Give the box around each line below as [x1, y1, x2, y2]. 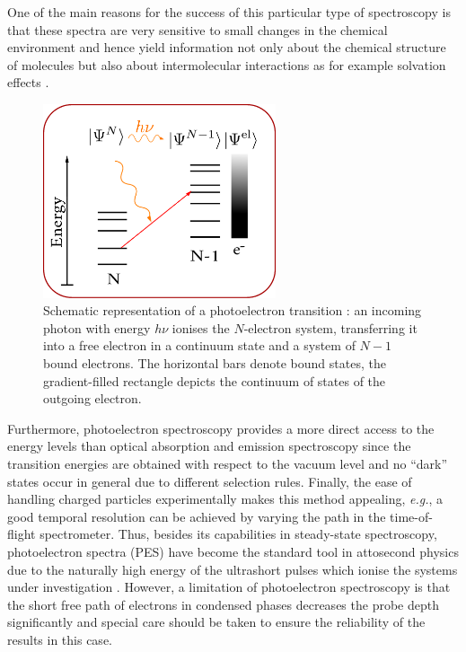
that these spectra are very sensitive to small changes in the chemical [7, 20, 388, 39]
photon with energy [43, 318, 151, 337]
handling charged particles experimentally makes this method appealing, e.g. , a [7, 489, 444, 508]
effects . [7, 73, 49, 92]
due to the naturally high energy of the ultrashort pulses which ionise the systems [7, 559, 458, 578]
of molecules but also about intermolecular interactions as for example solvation [7, 55, 446, 74]
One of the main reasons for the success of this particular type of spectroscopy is [7, 3, 451, 21]
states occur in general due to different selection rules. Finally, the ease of [7, 471, 412, 490]
